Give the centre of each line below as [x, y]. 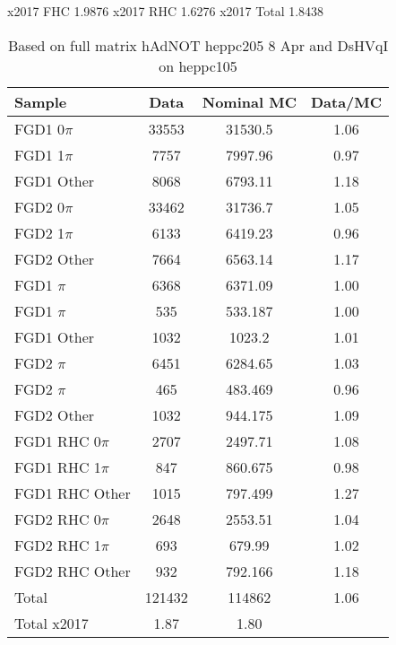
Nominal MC [249, 101]
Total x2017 [52, 623]
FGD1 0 [40, 128]
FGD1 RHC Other [73, 492]
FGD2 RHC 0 [58, 519]
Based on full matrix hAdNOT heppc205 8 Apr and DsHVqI [198, 45]
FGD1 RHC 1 [58, 466]
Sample [41, 101]
